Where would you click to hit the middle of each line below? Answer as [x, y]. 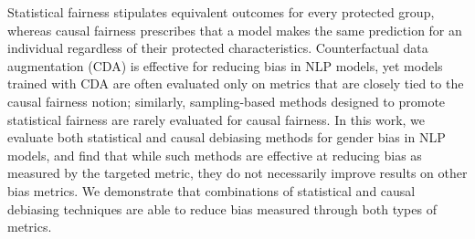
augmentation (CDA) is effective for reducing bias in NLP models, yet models [225, 65]
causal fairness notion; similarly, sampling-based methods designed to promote [227, 101]
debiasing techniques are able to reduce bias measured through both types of [222, 208]
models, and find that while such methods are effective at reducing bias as [215, 155]
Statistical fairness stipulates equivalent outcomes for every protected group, [221, 12]
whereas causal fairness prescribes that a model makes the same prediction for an [235, 30]
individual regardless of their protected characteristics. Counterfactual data [218, 48]
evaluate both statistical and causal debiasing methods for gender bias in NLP [227, 137]
